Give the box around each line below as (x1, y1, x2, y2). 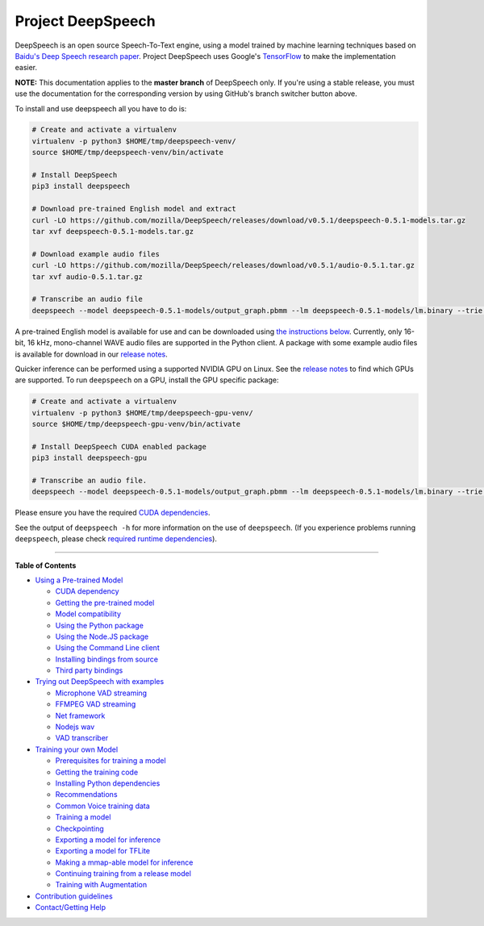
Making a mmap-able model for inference (55, 857, 194, 867)
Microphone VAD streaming (55, 688, 148, 698)
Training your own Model (35, 745, 119, 754)
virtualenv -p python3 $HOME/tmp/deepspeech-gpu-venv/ (31, 408, 253, 417)
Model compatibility (55, 609, 121, 619)
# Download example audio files (31, 249, 161, 258)
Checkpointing (55, 824, 104, 833)
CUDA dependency (55, 586, 120, 596)
